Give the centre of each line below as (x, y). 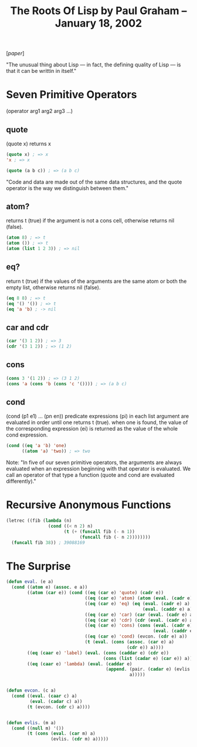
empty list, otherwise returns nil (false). (53, 287)
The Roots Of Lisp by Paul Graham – (98, 11)
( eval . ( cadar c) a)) (56, 701)
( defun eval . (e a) (30, 582)
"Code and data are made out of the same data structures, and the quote (94, 182)
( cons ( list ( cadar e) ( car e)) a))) (149, 658)
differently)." (21, 481)
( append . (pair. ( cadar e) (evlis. (149, 669)
